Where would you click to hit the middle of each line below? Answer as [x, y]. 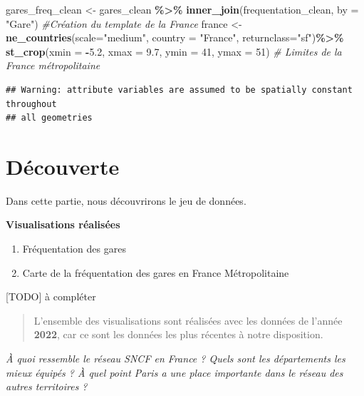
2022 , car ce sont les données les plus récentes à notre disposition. [178, 334]
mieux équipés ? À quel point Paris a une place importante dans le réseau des [175, 372]
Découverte [63, 166]
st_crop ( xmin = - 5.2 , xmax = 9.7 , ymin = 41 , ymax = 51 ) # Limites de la [174, 51]
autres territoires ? [47, 386]
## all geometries [49, 118]
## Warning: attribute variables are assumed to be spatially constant [179, 90]
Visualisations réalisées [63, 224]
